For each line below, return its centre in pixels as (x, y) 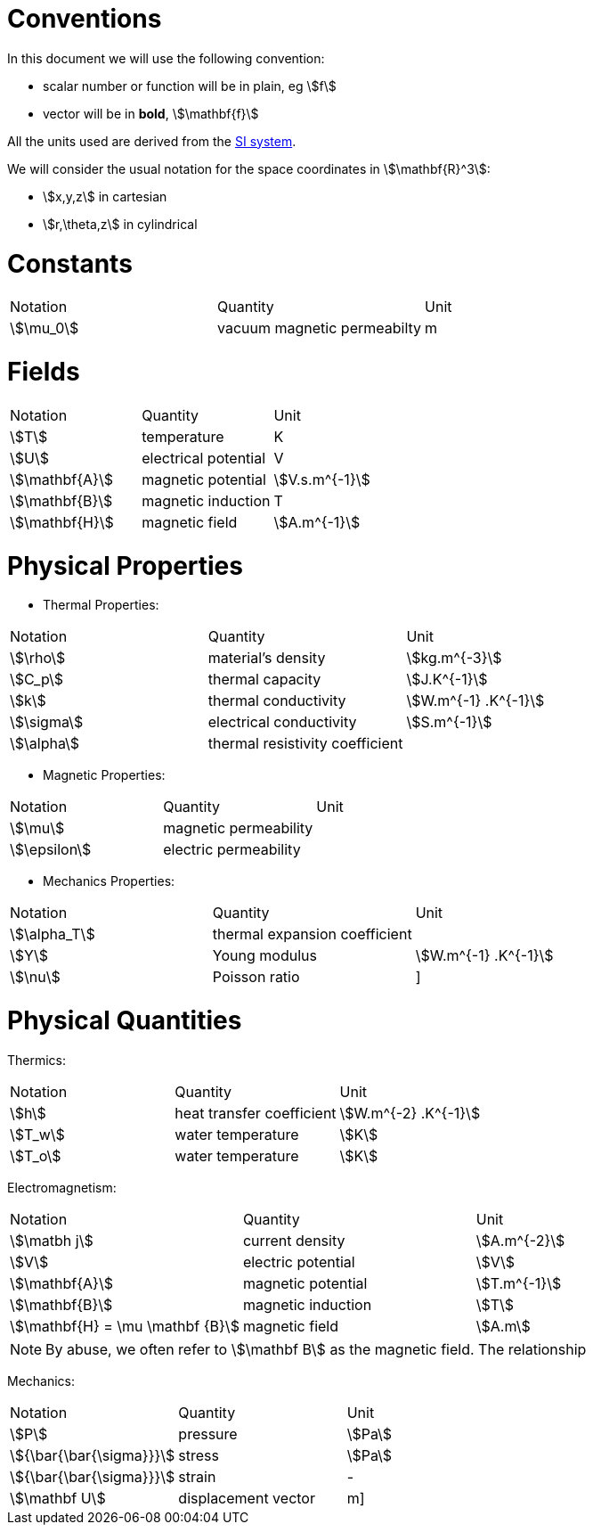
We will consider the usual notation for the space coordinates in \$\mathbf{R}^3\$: (249, 168)
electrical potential (204, 458)
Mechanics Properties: (109, 881)
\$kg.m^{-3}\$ (454, 658)
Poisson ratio (256, 977)
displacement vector (247, 1498)
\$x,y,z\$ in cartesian (105, 196)
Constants (70, 263)
